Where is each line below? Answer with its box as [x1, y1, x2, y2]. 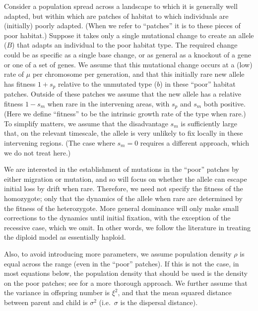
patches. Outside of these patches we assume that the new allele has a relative [4, 89, 242, 99]
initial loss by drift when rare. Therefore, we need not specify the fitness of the [4, 183, 243, 194]
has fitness [4, 78, 36, 89]
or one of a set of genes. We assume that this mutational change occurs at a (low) [4, 59, 253, 69]
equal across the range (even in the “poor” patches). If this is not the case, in [4, 258, 239, 268]
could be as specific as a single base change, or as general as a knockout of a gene [4, 49, 251, 59]
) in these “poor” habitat [160, 78, 236, 89]
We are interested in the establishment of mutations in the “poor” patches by [4, 164, 239, 174]
